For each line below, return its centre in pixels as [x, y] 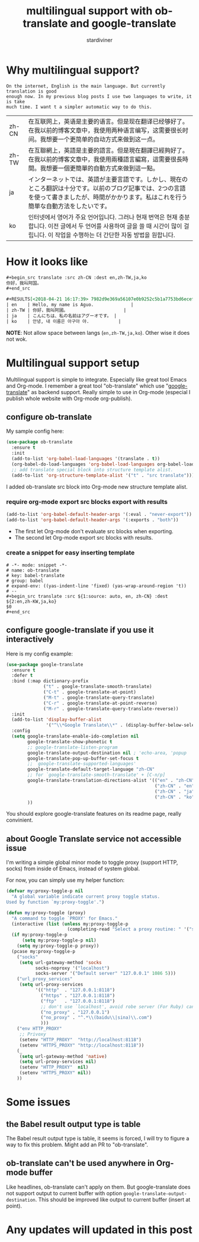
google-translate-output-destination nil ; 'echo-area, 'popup [107, 753]
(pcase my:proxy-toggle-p [44, 951]
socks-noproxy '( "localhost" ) [73, 968]
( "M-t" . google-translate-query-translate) [99, 698]
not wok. [17, 339]
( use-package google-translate [45, 664]
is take [16, 102]
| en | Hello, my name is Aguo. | [70, 305]
